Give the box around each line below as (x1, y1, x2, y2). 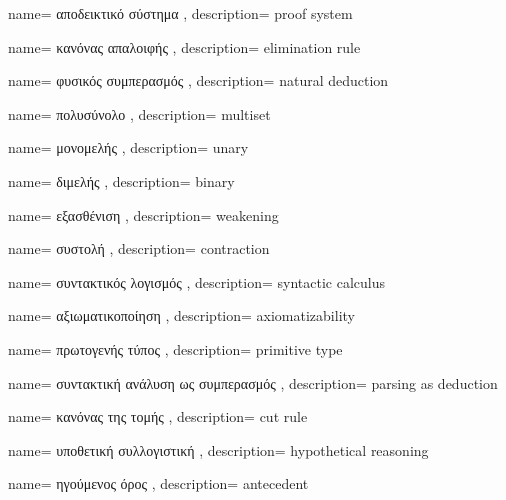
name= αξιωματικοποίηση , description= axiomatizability (8, 305, 355, 326)
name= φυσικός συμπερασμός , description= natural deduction (8, 70, 389, 91)
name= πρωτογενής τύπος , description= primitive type (8, 338, 343, 359)
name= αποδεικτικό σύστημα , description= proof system (8, 3, 353, 23)
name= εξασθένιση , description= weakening (8, 204, 279, 225)
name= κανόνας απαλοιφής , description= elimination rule (8, 36, 361, 57)
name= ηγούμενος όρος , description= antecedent (8, 473, 309, 494)
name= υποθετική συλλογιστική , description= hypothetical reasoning (8, 439, 429, 460)
